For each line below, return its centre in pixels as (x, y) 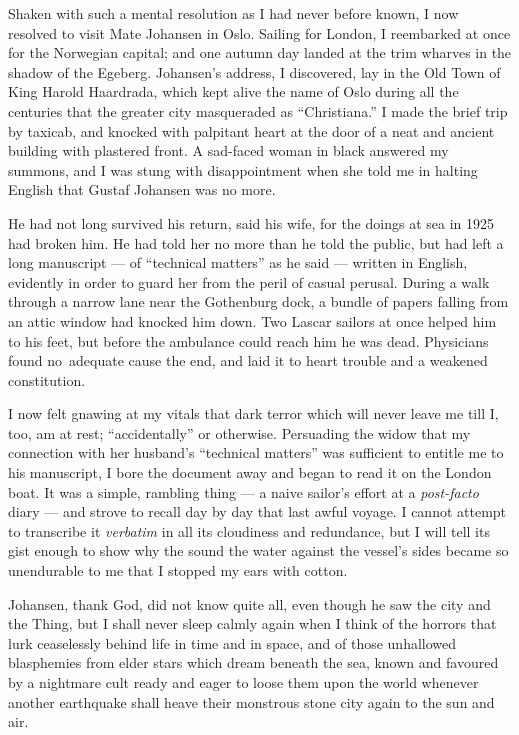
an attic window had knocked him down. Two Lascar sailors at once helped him (252, 320)
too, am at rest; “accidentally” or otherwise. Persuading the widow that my (239, 432)
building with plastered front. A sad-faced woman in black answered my (228, 150)
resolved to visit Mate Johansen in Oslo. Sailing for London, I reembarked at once (259, 32)
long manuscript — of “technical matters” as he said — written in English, (238, 262)
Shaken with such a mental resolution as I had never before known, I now (233, 13)
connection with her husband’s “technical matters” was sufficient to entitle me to (256, 452)
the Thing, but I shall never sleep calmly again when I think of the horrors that (252, 623)
